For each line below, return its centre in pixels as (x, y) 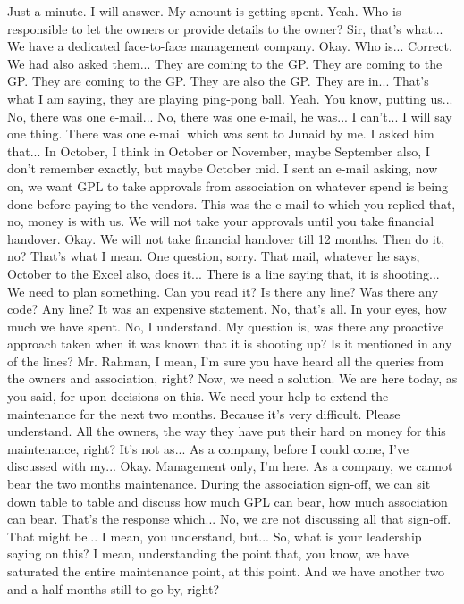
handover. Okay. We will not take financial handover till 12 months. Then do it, (226, 238)
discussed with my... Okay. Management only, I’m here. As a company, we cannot (230, 466)
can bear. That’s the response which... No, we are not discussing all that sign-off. (229, 519)
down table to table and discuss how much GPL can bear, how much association (228, 501)
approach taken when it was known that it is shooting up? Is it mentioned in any (230, 344)
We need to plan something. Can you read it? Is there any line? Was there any (223, 291)
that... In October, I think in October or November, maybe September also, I (219, 151)
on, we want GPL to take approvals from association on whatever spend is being (228, 185)
